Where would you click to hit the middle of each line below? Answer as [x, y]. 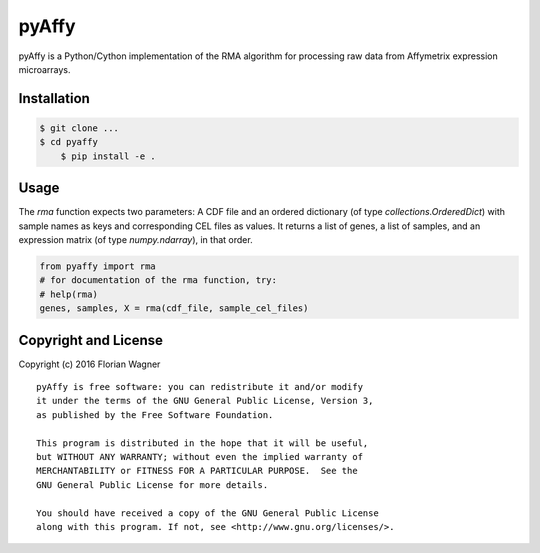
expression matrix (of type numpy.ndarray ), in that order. [136, 239]
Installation [54, 98]
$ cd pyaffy [69, 142]
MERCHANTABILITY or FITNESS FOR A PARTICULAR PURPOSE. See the [197, 471]
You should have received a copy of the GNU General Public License [207, 513]
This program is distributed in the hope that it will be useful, [202, 443]
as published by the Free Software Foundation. [155, 414]
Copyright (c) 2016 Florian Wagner [89, 364]
